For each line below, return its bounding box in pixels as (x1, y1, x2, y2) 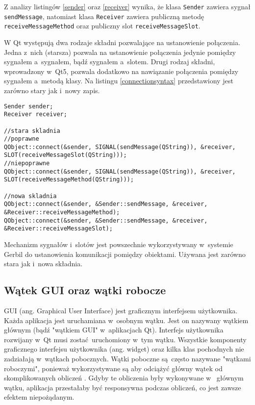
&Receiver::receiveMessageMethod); (4, 209, 120, 216)
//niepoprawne (4, 160, 50, 167)
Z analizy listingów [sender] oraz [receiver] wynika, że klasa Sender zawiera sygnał (4, 1, 251, 11)
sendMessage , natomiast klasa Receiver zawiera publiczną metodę (4, 11, 204, 21)
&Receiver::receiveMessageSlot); (4, 225, 113, 232)
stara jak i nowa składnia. (4, 258, 83, 269)
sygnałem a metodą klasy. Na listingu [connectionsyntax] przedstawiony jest (4, 76, 233, 86)
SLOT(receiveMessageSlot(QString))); (4, 152, 127, 159)
